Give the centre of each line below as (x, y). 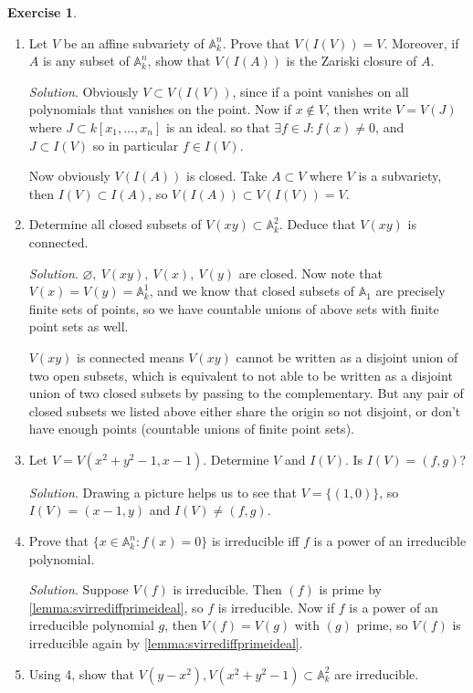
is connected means (130, 357)
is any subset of (86, 61)
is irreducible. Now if (276, 607)
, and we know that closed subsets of (252, 291)
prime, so (382, 625)
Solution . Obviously (84, 91)
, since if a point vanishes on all (321, 91)
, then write (359, 109)
